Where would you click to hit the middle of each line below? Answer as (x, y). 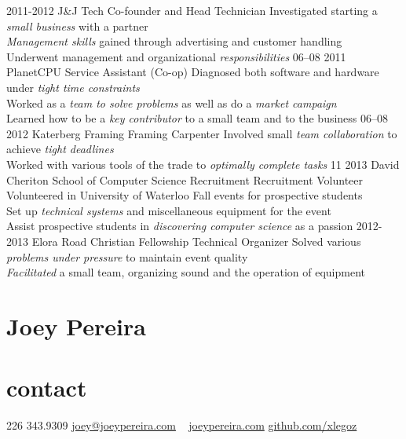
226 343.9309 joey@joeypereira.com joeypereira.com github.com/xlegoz (182, 425)
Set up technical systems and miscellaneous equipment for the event (169, 210)
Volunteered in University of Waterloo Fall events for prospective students (185, 195)
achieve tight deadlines (60, 149)
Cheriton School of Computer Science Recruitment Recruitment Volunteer (185, 179)
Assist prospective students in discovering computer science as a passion (180, 226)
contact (47, 388)
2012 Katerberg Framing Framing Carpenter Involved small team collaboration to (202, 133)
